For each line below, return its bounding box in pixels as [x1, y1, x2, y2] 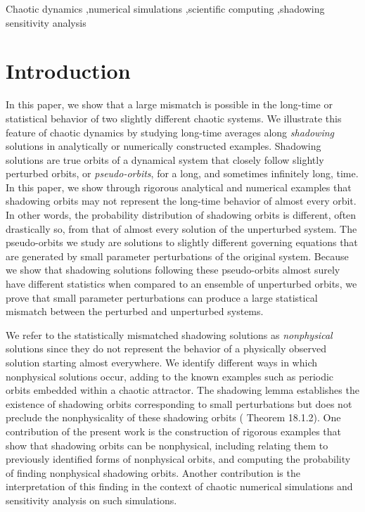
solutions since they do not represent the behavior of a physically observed [6, 341, 327, 356]
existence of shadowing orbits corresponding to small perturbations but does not [6, 396, 352, 411]
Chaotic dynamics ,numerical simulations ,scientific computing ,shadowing [6, 1, 325, 15]
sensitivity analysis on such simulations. [6, 492, 177, 507]
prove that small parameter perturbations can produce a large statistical [6, 290, 318, 305]
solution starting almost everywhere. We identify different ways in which [6, 355, 318, 369]
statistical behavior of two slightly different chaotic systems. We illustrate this [6, 110, 342, 125]
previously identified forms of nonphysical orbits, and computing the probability [6, 452, 351, 466]
